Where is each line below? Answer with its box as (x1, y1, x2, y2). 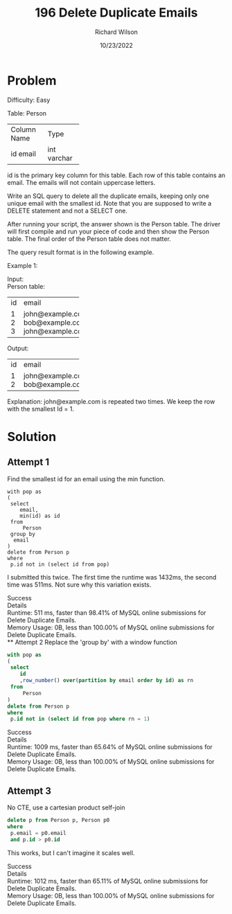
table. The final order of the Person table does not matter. (7, 234, 172, 243)
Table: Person (7, 109, 47, 117)
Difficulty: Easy (7, 96, 51, 104)
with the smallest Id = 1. (7, 404, 75, 413)
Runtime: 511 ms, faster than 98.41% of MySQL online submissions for (7, 608, 206, 617)
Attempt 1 (7, 456, 50, 468)
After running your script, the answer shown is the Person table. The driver (7, 219, 221, 228)
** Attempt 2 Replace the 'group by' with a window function (7, 638, 178, 646)
